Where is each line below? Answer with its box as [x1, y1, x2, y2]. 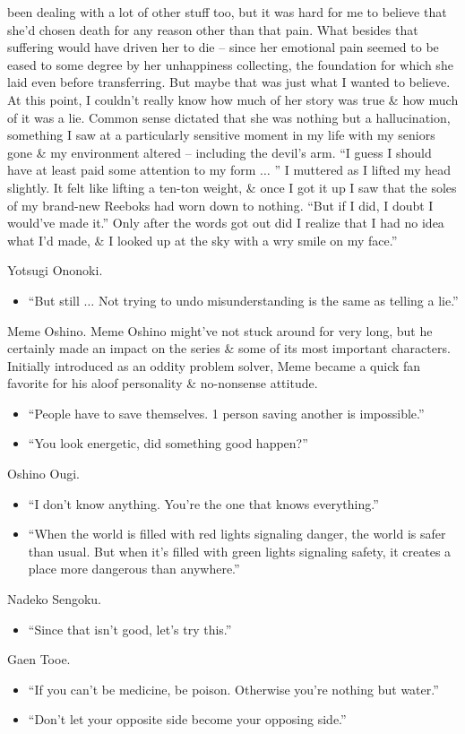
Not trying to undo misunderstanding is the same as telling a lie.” [98, 290, 459, 309]
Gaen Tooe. [7, 650, 71, 669]
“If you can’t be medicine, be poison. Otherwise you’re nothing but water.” [28, 679, 439, 698]
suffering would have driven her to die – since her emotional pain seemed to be [7, 38, 439, 56]
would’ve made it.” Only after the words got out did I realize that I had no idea [7, 213, 444, 232]
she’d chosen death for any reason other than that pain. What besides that [7, 20, 418, 39]
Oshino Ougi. [7, 464, 80, 483]
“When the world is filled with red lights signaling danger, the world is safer [28, 524, 446, 543]
